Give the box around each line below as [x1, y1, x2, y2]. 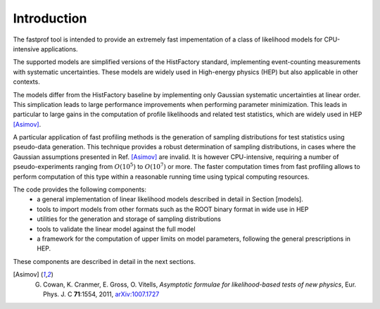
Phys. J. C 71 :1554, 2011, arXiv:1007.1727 [43, 289, 160, 298]
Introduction [13, 11, 87, 26]
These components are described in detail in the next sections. [13, 257, 196, 265]
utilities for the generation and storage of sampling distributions [37, 215, 222, 223]
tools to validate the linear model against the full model [37, 225, 196, 233]
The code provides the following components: [13, 185, 147, 194]
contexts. [13, 77, 40, 86]
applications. [41, 44, 78, 53]
